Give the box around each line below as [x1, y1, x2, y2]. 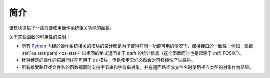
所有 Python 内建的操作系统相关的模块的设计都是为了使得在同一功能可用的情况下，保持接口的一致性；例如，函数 [21, 43, 253, 49]
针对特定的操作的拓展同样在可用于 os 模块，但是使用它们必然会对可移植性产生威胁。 [21, 57, 196, 63]
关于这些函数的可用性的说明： [9, 34, 71, 40]
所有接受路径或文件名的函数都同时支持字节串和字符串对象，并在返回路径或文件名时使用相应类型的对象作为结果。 [21, 64, 254, 70]
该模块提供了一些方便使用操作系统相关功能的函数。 [9, 25, 114, 31]
